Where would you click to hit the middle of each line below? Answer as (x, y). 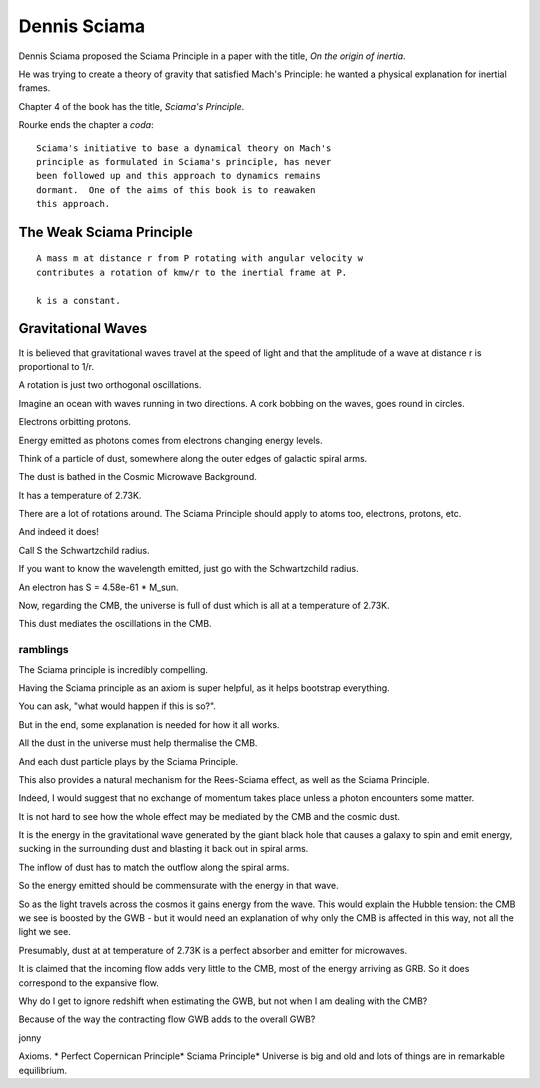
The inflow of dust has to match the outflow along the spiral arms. (154, 867)
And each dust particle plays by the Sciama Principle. (128, 761)
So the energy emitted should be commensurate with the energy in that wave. (178, 886)
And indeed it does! (58, 532)
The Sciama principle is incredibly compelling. (113, 669)
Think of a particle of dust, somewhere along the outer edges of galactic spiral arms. (193, 458)
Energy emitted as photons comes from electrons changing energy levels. (171, 440)
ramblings (43, 650)
